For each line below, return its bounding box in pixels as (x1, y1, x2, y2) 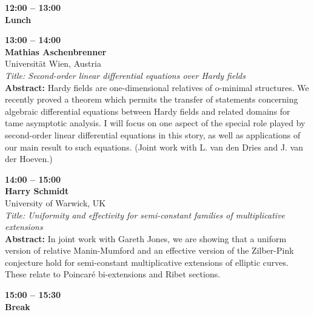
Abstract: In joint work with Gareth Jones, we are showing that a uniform (5, 232, 287, 245)
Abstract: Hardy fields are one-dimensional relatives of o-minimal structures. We (5, 81, 309, 93)
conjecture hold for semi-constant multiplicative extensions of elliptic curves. (5, 256, 289, 268)
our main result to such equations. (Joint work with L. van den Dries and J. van (5, 140, 304, 153)
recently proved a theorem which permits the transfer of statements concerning (5, 93, 298, 106)
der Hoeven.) (5, 152, 53, 165)
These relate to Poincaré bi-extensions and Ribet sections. (5, 268, 221, 280)
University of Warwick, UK (5, 196, 106, 209)
